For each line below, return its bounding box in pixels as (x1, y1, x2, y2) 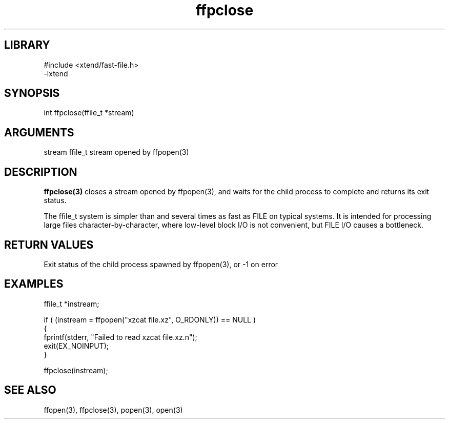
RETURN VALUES (4, 238, 94, 251)
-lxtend (44, 69, 68, 78)
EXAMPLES (4, 277, 64, 291)
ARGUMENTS (4, 126, 74, 139)
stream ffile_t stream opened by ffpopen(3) (44, 148, 189, 157)
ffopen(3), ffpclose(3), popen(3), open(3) (44, 405, 183, 414)
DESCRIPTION (4, 165, 77, 178)
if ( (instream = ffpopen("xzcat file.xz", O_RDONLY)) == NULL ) (44, 315, 256, 324)
